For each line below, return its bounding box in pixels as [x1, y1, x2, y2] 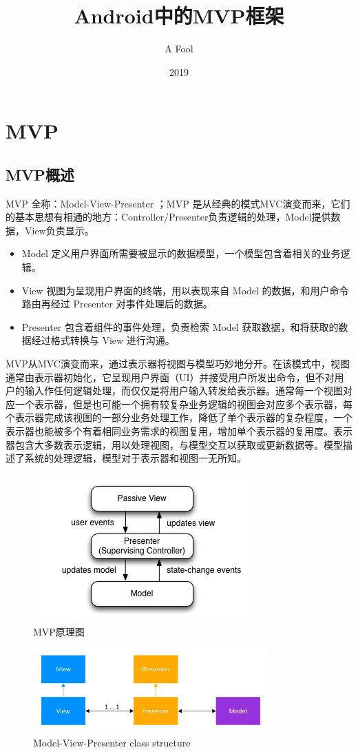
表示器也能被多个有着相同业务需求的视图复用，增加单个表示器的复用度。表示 [6, 424, 352, 438]
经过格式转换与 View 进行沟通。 [31, 333, 175, 347]
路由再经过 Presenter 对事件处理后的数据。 [21, 296, 213, 311]
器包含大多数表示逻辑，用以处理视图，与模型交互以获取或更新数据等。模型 [6, 437, 343, 451]
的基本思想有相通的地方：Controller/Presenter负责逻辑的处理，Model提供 [6, 210, 331, 224]
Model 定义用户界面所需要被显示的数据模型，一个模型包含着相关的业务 [21, 246, 341, 261]
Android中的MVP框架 [74, 1, 284, 30]
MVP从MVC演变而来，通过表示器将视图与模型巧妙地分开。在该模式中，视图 [6, 356, 350, 371]
